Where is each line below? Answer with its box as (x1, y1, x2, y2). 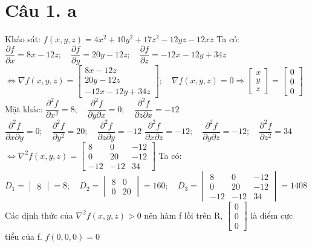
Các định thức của (5, 208, 73, 221)
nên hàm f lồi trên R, (144, 208, 223, 221)
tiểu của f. (5, 230, 42, 243)
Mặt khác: (5, 102, 43, 115)
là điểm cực (250, 208, 293, 221)
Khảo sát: (5, 33, 41, 45)
